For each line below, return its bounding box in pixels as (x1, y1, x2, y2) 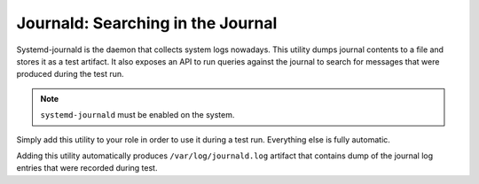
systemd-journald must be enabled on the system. (40, 110, 235, 120)
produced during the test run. (16, 69, 124, 80)
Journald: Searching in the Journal (16, 13, 278, 33)
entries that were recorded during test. (16, 163, 158, 173)
